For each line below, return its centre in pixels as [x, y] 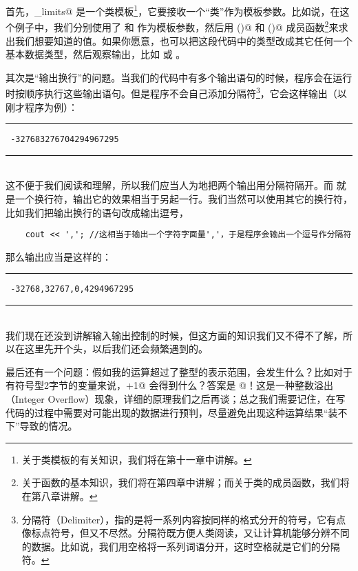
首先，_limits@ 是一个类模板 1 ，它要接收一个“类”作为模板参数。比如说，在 [173, 10]
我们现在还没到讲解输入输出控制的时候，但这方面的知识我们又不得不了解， [174, 335]
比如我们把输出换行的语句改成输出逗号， [97, 212]
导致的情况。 [49, 426]
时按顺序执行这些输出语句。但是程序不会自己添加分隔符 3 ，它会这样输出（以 [176, 92]
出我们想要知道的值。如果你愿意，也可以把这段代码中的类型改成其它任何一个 [179, 40]
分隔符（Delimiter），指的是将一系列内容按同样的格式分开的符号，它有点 [184, 519]
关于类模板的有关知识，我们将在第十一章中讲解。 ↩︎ [137, 459]
